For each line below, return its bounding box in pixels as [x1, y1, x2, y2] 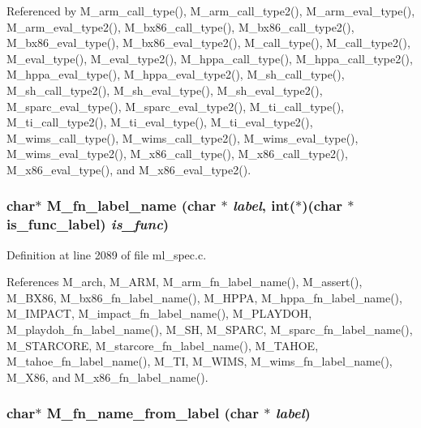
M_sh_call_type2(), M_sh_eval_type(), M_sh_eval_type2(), [6, 81, 323, 98]
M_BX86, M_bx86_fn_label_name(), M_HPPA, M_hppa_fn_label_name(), [6, 289, 402, 306]
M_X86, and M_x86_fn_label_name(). [6, 368, 208, 385]
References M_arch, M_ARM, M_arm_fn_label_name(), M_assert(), [6, 273, 363, 290]
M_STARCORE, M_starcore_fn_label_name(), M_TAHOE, [6, 336, 319, 353]
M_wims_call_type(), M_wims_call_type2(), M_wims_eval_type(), [6, 129, 359, 146]
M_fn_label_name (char [46, 195, 217, 216]
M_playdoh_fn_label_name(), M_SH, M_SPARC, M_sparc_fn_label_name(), [6, 321, 413, 338]
